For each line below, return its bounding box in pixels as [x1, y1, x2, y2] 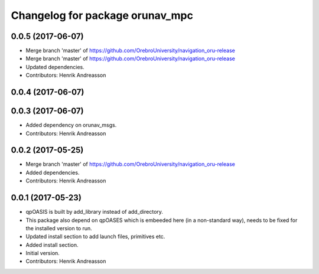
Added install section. [25, 241, 79, 248]
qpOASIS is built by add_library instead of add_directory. [25, 208, 164, 216]
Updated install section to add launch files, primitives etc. [25, 233, 165, 240]
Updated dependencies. [25, 63, 85, 70]
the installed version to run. [25, 224, 93, 231]
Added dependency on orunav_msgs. [25, 122, 117, 129]
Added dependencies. [25, 169, 80, 176]
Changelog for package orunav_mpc [11, 9, 193, 22]
